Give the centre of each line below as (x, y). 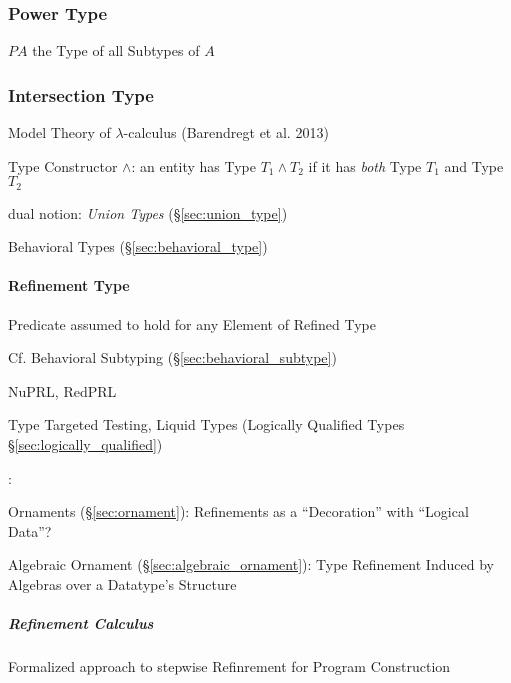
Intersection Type (81, 94)
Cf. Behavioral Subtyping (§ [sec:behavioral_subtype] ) (172, 357)
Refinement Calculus (81, 623)
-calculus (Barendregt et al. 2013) (226, 132)
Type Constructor (63, 165)
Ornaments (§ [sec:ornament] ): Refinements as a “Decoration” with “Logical (238, 511)
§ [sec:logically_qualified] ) (85, 444)
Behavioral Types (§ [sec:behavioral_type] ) (138, 246)
